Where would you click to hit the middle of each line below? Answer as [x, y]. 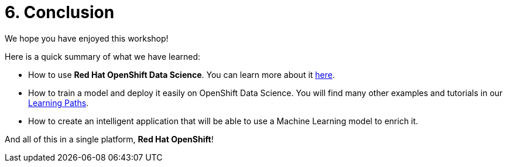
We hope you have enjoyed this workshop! [87, 38]
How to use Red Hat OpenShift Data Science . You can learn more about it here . [182, 74]
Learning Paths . [59, 103]
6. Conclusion [60, 12]
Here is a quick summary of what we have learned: [103, 56]
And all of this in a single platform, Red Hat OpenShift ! [109, 139]
